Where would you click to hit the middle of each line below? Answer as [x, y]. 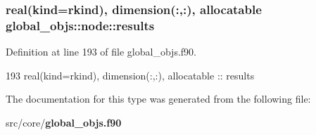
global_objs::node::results [80, 25]
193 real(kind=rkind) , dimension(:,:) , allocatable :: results [130, 75]
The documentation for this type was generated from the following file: [158, 99]
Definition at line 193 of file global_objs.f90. [101, 52]
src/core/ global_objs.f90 [64, 122]
